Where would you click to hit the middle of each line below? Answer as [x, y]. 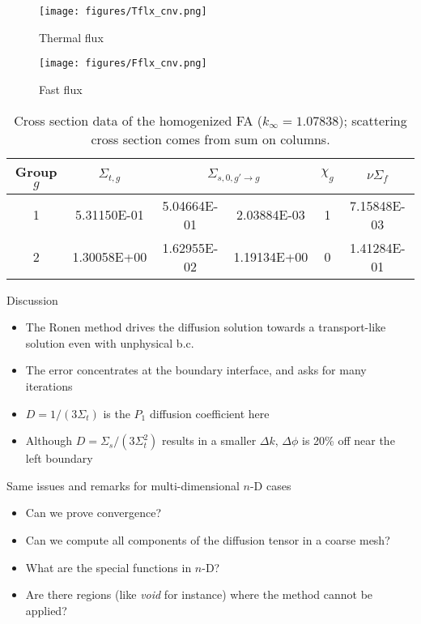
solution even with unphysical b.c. [110, 342]
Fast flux [61, 89]
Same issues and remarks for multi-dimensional [123, 485]
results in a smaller [209, 440]
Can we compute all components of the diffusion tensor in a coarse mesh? [208, 539]
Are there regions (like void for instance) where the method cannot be [199, 594]
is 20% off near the [349, 440]
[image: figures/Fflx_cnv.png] [123, 64]
